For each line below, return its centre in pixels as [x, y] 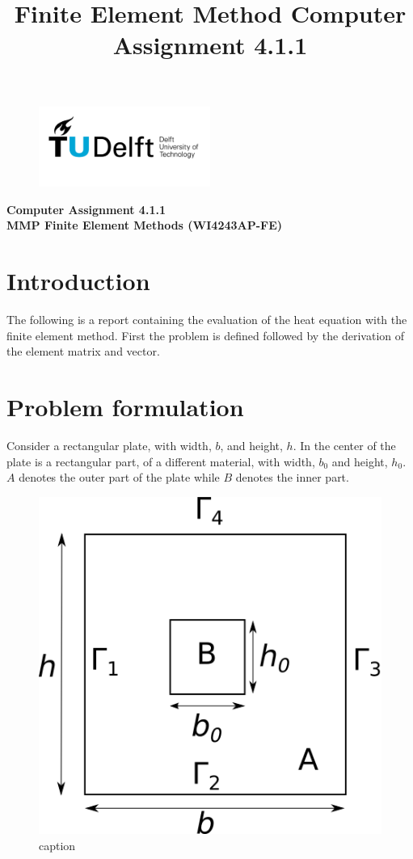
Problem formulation [125, 407]
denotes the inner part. [292, 477]
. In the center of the [344, 445]
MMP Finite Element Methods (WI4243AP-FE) [145, 225]
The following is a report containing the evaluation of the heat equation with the [207, 320]
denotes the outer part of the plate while [119, 477]
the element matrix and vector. [83, 351]
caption [57, 845]
